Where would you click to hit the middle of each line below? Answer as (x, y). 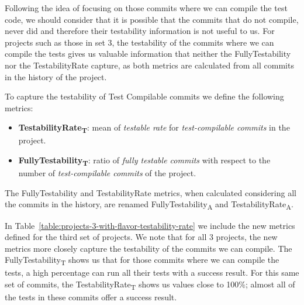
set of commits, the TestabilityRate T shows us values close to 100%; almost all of (150, 285)
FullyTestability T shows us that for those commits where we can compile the (142, 261)
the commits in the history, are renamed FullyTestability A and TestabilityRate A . (149, 205)
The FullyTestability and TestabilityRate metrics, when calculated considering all (151, 192)
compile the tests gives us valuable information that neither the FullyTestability (148, 54)
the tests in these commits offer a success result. (91, 297)
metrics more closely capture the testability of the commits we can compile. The (148, 248)
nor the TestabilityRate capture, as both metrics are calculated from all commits (149, 65)
